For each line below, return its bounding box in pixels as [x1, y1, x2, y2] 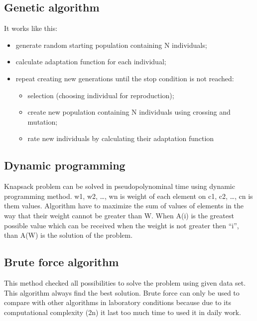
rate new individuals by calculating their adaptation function [27, 133, 214, 144]
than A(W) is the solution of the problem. [4, 230, 133, 240]
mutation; [27, 116, 58, 127]
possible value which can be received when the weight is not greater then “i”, [4, 220, 239, 230]
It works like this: [4, 23, 58, 33]
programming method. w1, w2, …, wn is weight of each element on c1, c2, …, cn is [4, 190, 253, 201]
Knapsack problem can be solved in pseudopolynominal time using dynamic [4, 181, 235, 191]
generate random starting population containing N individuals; [15, 39, 207, 50]
